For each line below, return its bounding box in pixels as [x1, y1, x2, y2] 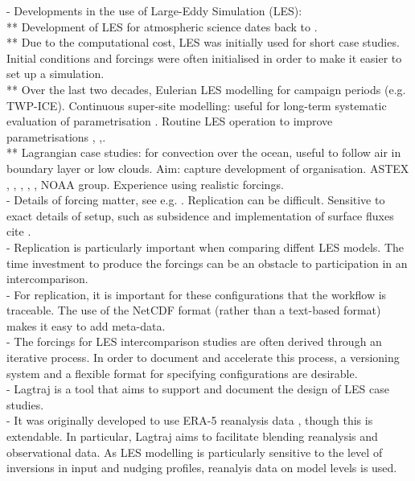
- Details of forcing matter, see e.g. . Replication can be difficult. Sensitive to [6, 191, 385, 208]
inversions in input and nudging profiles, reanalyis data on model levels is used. [6, 459, 397, 476]
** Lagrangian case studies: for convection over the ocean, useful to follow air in [6, 144, 401, 161]
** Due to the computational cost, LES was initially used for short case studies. [6, 34, 400, 51]
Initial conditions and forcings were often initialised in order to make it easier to [6, 49, 402, 66]
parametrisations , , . [6, 128, 106, 145]
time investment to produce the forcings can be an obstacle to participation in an [6, 254, 408, 271]
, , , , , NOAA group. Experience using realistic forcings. [6, 175, 284, 192]
